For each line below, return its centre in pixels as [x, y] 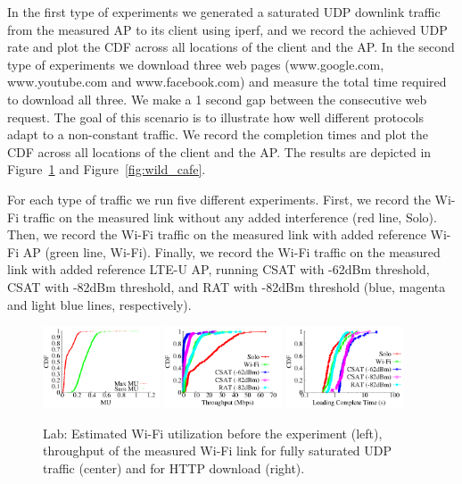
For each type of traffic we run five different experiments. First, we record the [219, 199]
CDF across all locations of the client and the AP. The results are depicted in [219, 151]
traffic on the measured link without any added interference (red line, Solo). [230, 217]
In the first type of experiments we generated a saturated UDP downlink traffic [224, 12]
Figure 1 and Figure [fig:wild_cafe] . [107, 169]
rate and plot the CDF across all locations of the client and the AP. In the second [231, 47]
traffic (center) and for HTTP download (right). [174, 467]
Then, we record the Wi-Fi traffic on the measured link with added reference [217, 234]
